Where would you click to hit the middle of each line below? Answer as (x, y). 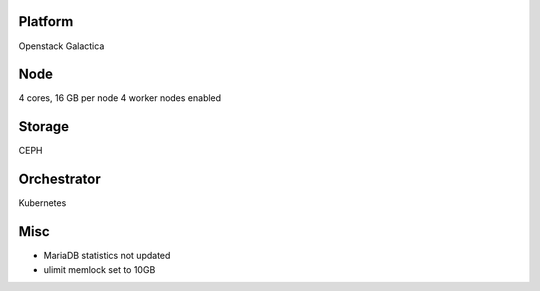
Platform (46, 21)
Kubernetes (42, 203)
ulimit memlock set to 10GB (99, 269)
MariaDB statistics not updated (107, 256)
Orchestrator (59, 179)
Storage (44, 126)
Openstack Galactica (61, 46)
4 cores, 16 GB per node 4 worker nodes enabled (120, 98)
